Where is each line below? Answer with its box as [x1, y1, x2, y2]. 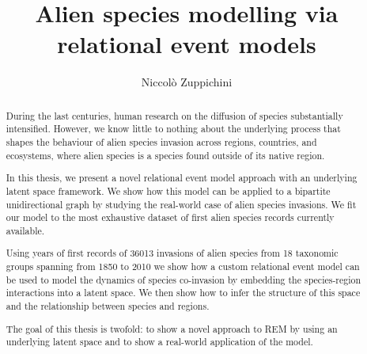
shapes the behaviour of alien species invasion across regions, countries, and [6, 135, 317, 149]
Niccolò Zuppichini [141, 74, 233, 90]
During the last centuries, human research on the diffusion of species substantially [6, 108, 343, 122]
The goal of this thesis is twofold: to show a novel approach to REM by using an [6, 322, 338, 335]
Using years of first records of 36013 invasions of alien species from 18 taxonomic [6, 246, 339, 260]
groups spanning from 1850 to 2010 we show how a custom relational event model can [6, 260, 360, 273]
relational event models [57, 28, 316, 60]
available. [6, 223, 45, 237]
